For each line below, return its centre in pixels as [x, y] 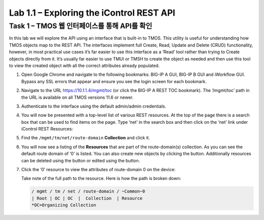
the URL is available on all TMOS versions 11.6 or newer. [77, 97]
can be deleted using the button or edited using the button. [81, 160]
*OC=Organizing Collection [64, 205]
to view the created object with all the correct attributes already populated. [84, 66]
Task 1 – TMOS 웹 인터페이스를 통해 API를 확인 [81, 26]
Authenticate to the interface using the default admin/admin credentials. [94, 106]
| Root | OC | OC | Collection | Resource [87, 198]
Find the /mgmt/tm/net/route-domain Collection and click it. [86, 138]
